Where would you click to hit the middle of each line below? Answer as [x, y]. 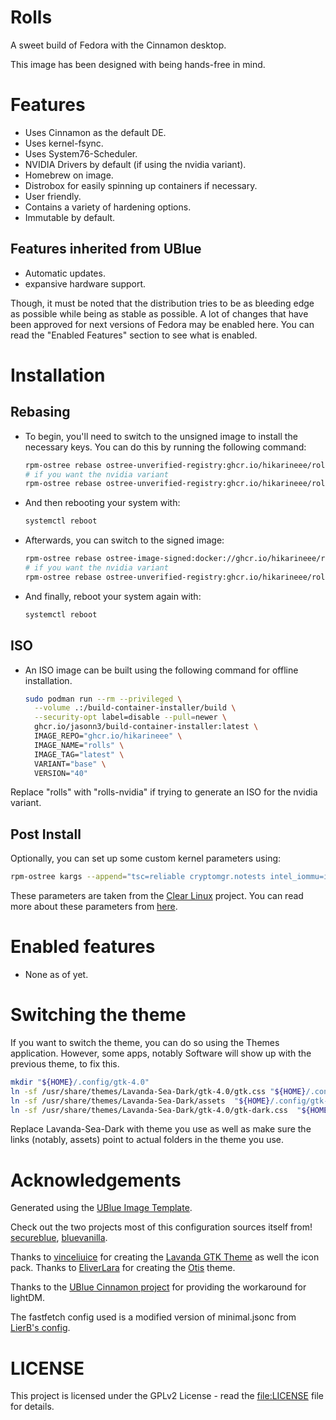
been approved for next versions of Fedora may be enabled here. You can [162, 324]
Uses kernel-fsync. [64, 143]
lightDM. [28, 1298]
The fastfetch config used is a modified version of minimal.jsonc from [153, 1317]
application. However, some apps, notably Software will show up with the [161, 1053]
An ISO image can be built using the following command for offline [161, 670]
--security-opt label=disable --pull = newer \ [130, 717]
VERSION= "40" [61, 773]
